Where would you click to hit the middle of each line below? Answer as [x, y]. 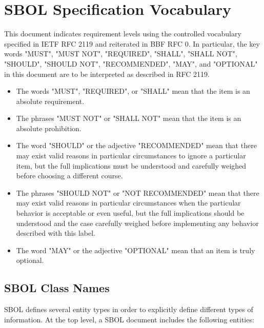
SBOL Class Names [57, 288]
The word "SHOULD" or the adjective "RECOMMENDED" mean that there [136, 145]
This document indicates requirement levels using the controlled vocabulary [123, 34]
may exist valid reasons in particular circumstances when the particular [128, 203]
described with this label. [56, 233]
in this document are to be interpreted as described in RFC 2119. [107, 74]
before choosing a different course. [69, 176]
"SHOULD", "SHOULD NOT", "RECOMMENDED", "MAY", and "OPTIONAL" [131, 63]
